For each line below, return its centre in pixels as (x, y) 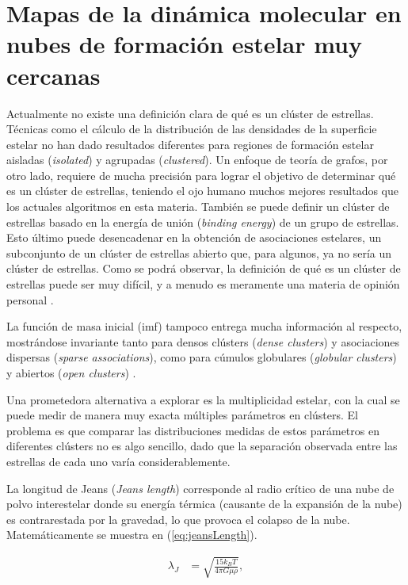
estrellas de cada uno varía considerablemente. (118, 461)
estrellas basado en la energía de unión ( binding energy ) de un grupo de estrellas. (203, 222)
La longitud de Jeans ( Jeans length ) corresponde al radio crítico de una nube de (200, 488)
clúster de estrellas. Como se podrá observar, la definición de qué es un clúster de (204, 268)
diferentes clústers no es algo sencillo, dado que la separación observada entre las (202, 446)
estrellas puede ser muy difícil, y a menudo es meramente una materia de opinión (203, 284)
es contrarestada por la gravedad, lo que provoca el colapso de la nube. (178, 519)
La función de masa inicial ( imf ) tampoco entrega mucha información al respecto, (204, 326)
